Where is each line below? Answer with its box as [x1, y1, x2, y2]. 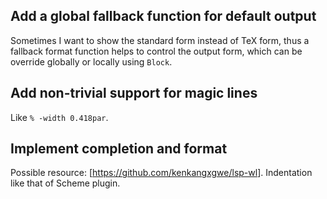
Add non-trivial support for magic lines [10, 85, 258, 102]
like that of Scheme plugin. [10, 177, 121, 189]
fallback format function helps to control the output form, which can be [10, 45, 303, 57]
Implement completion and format [10, 140, 228, 158]
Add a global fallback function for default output [10, 8, 317, 25]
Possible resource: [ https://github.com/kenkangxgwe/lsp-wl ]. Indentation [10, 167, 313, 179]
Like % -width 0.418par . [10, 111, 109, 123]
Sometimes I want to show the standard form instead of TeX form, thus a [10, 34, 310, 46]
